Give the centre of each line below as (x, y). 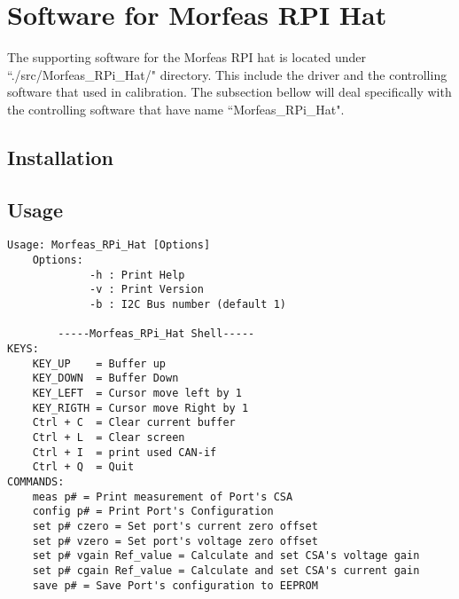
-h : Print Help (137, 275)
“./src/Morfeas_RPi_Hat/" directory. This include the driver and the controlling (227, 74)
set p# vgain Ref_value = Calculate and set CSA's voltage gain (226, 556)
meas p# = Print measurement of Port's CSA (163, 497)
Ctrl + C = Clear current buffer (134, 423)
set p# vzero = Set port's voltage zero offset (175, 541)
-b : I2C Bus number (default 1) (188, 305)
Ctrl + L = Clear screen (109, 438)
